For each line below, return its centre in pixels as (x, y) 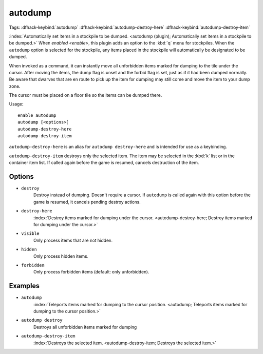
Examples (24, 286)
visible (30, 234)
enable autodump (37, 115)
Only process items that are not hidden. (73, 240)
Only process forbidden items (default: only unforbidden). (91, 272)
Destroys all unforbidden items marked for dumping (85, 327)
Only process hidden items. (61, 256)
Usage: (16, 104)
